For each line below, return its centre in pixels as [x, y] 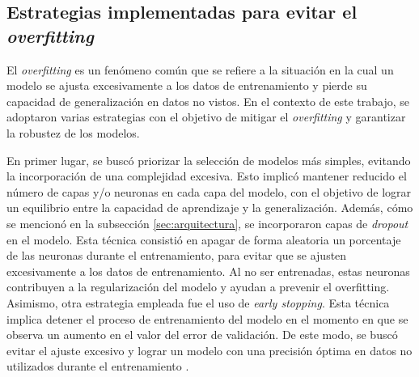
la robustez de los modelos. [73, 132]
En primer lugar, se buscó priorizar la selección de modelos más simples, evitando [209, 160]
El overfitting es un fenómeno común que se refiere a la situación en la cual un [200, 69]
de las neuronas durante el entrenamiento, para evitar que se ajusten [177, 255]
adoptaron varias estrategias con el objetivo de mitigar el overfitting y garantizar [206, 117]
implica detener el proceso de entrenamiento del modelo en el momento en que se [207, 318]
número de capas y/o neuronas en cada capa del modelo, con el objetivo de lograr [209, 191]
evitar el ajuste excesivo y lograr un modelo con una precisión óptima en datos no [209, 350]
